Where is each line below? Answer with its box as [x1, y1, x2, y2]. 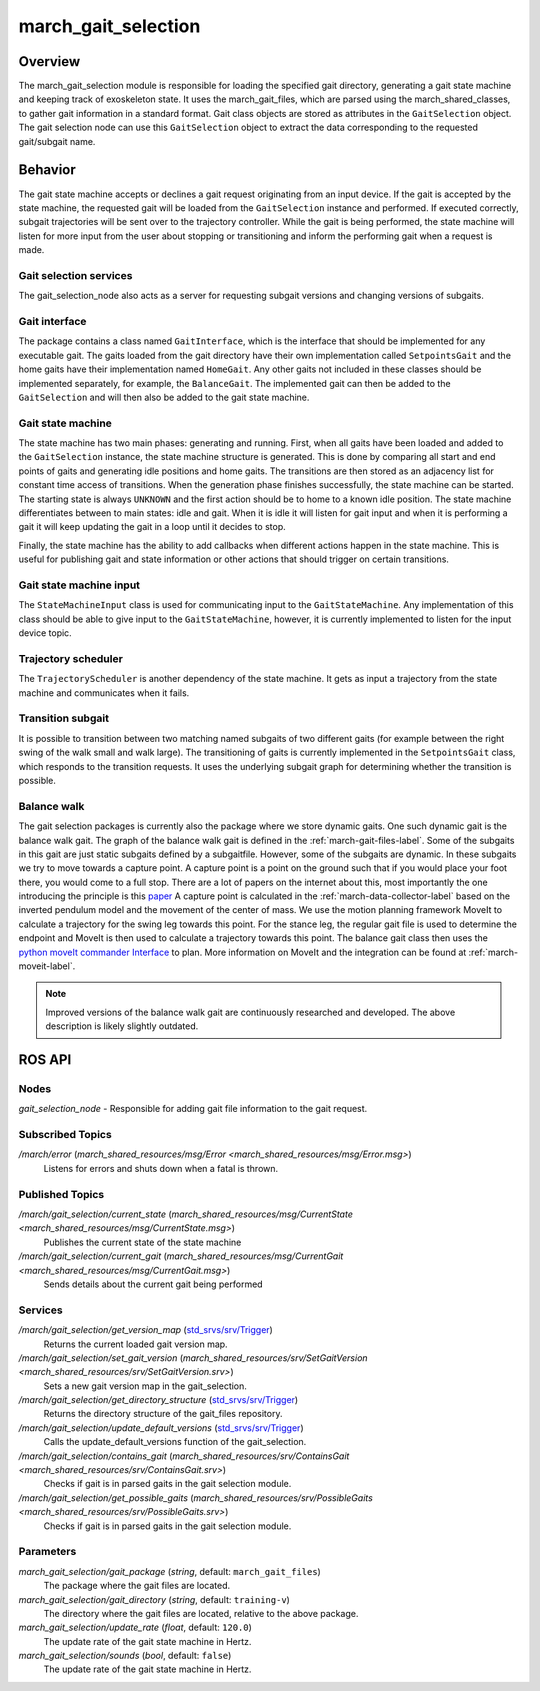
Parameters [18, 1545, 77, 1559]
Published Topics [18, 1187, 105, 1201]
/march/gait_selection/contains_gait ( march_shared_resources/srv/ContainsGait [18, 1450, 350, 1462]
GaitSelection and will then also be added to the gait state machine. [18, 391, 310, 403]
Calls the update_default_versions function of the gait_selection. [43, 1436, 307, 1448]
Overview [18, 53, 81, 70]
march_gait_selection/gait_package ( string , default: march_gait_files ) [18, 1565, 322, 1577]
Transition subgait [18, 711, 110, 725]
